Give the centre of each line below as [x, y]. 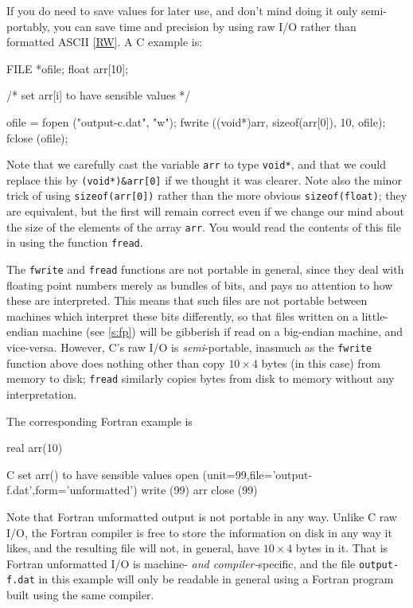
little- [375, 316]
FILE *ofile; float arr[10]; [68, 68]
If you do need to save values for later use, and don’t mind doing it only [182, 10]
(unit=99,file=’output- [257, 474]
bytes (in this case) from [321, 362]
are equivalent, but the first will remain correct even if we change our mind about [206, 211]
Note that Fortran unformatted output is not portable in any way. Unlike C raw [202, 516]
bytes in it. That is [342, 548]
